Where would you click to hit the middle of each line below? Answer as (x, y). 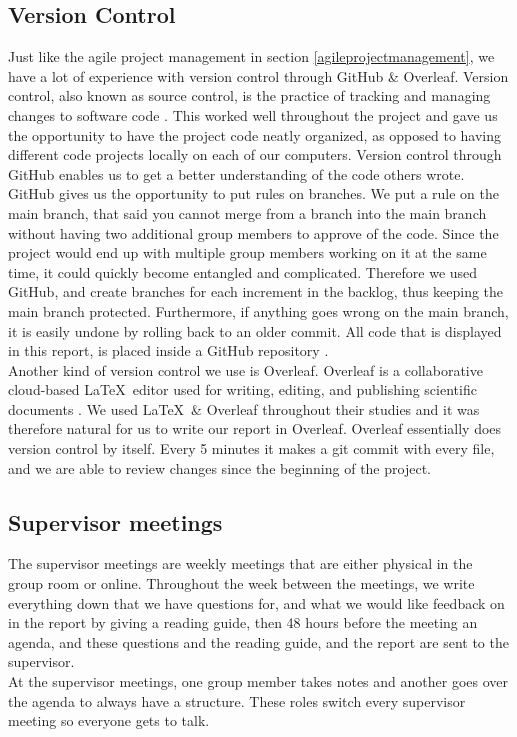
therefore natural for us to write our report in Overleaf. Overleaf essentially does (255, 428)
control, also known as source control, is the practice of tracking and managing (249, 95)
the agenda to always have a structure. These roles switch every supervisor (237, 700)
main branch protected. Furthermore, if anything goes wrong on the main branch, (258, 310)
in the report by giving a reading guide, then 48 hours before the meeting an (243, 622)
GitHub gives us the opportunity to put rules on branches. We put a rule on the (253, 193)
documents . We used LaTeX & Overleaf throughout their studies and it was (244, 408)
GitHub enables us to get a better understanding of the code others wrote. (236, 173)
